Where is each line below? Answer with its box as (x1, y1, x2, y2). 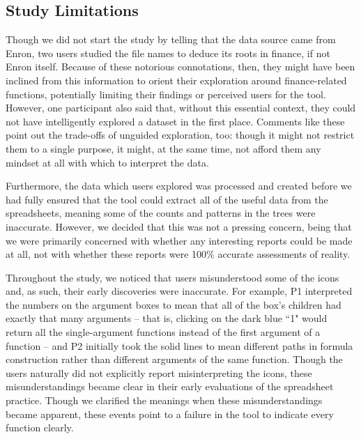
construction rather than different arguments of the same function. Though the (6, 352, 343, 367)
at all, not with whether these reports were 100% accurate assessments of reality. (6, 247, 351, 261)
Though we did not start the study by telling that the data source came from (6, 32, 336, 47)
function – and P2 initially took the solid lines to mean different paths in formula (6, 338, 353, 353)
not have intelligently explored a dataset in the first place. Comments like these (6, 114, 345, 128)
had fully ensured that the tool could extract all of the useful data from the (6, 192, 328, 206)
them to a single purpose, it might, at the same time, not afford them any (6, 141, 321, 155)
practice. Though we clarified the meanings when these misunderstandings (6, 393, 323, 408)
